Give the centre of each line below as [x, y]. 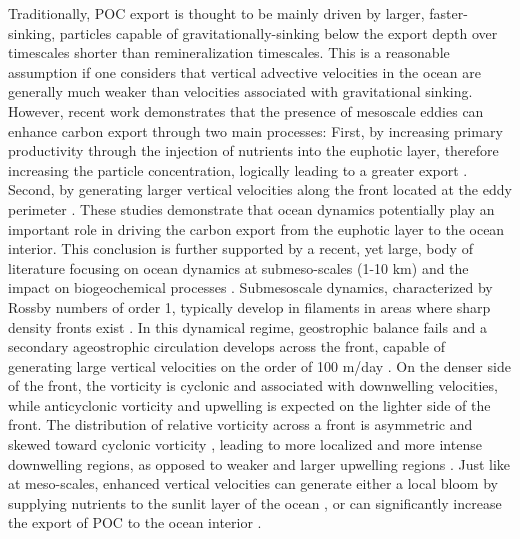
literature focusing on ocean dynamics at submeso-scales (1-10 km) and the [238, 267]
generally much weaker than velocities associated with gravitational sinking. [240, 91]
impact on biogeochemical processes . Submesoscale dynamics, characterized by [250, 287]
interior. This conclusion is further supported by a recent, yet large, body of [240, 248]
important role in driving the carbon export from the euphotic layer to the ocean [256, 228]
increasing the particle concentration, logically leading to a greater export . [238, 169]
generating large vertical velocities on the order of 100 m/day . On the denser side [259, 365]
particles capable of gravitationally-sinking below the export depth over [278, 32]
